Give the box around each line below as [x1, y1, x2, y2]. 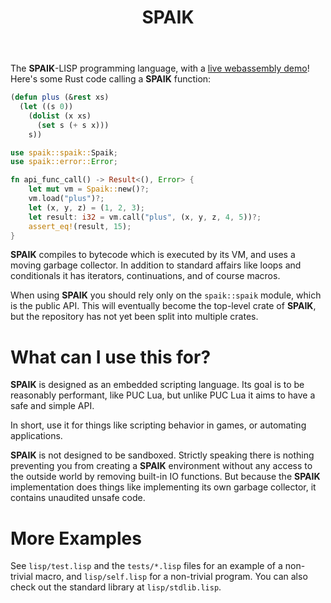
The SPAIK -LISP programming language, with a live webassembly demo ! [10, 62, 310, 75]
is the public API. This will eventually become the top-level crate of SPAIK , [10, 300, 317, 312]
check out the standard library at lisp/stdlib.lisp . [10, 581, 222, 593]
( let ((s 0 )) [19, 102, 74, 112]
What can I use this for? [10, 346, 212, 368]
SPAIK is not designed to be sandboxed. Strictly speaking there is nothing [10, 449, 315, 461]
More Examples [10, 527, 142, 550]
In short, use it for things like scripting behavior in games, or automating [10, 419, 307, 431]
